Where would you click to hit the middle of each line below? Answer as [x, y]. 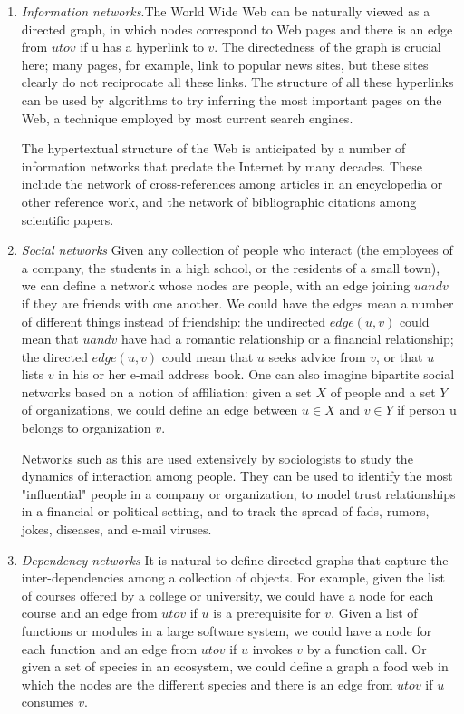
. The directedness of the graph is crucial [328, 47]
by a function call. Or [367, 648]
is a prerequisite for [267, 613]
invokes [272, 648]
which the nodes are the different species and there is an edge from [207, 684]
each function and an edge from [109, 648]
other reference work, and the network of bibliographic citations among [219, 201]
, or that [400, 356]
